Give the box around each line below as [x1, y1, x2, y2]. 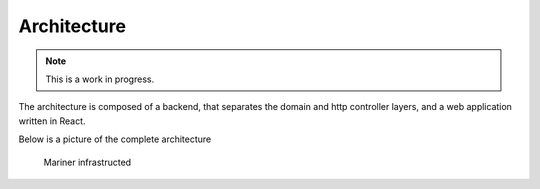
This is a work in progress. [45, 73, 155, 85]
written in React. [18, 115, 86, 127]
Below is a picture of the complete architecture [18, 133, 212, 145]
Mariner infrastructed [43, 156, 132, 168]
